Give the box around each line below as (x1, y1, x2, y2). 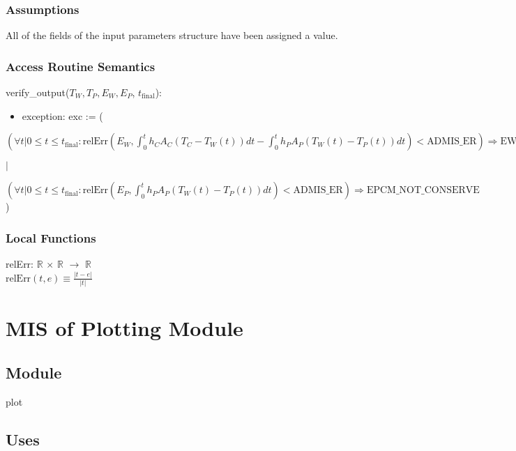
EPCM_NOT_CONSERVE (366, 185, 480, 196)
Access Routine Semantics (6, 57, 155, 75)
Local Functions (6, 229, 96, 246)
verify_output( (6, 85, 70, 100)
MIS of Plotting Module (6, 314, 243, 342)
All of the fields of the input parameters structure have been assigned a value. (6, 28, 338, 43)
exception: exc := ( (22, 108, 103, 123)
